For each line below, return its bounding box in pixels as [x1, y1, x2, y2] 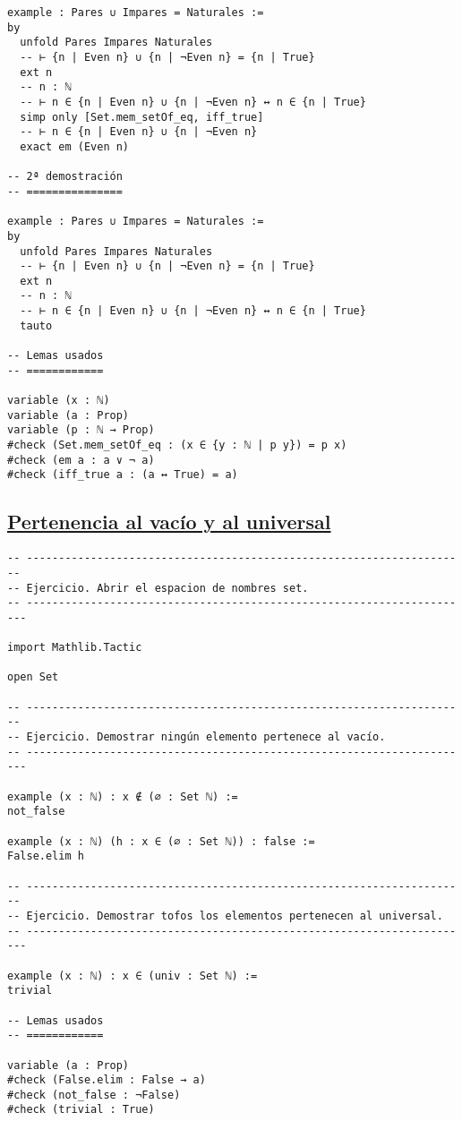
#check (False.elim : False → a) [7, 1074, 206, 1087]
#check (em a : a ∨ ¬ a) [7, 453, 155, 466]
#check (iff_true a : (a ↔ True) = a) [7, 468, 238, 482]
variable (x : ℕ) [7, 394, 110, 407]
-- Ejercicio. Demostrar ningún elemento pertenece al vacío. [7, 731, 386, 744]
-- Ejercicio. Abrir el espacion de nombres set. [7, 581, 309, 595]
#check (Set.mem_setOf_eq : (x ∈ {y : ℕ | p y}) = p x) [7, 439, 347, 452]
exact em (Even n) [20, 140, 130, 153]
